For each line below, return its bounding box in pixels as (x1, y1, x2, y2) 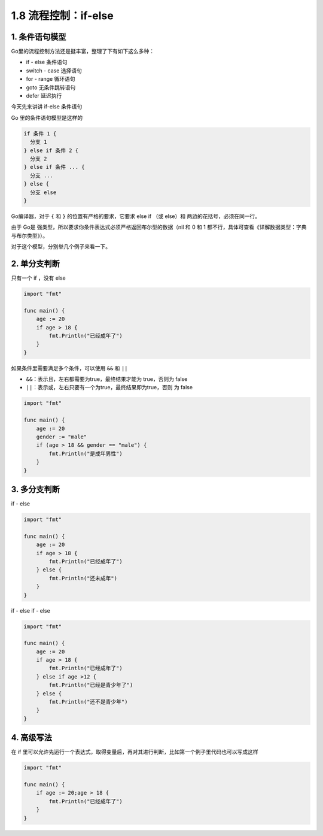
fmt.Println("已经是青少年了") (48, 681, 133, 689)
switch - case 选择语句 (26, 66, 82, 74)
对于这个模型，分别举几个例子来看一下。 (11, 243, 111, 250)
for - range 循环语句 (26, 75, 75, 83)
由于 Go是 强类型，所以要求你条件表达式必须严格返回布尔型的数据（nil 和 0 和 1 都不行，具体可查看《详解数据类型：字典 (11, 223, 307, 231)
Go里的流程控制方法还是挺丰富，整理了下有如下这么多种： (11, 48, 155, 55)
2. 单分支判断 (11, 258, 60, 269)
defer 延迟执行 (26, 92, 62, 99)
